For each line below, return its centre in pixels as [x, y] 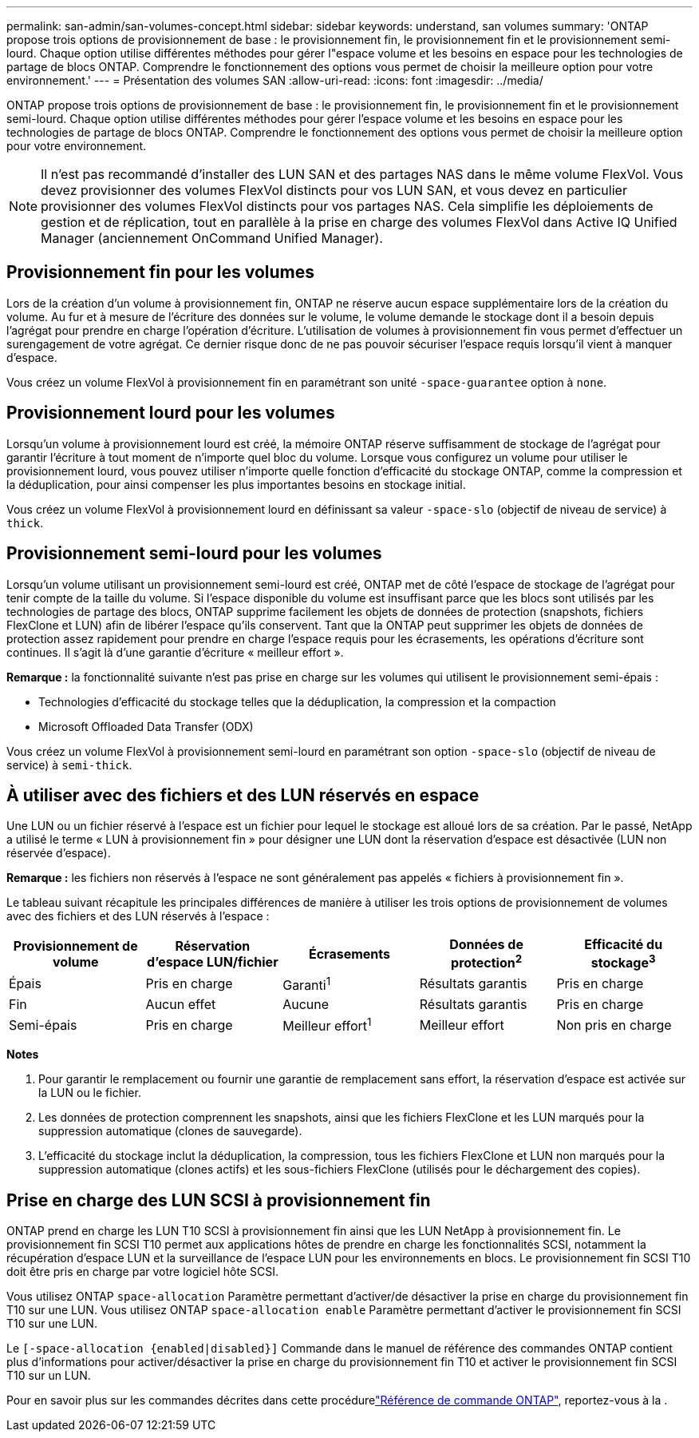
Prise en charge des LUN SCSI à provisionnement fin [219, 1200]
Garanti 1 [307, 984]
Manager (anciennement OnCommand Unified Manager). [212, 238]
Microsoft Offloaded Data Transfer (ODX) [146, 726]
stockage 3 [623, 962]
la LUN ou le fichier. [90, 1093]
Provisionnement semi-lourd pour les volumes [194, 554]
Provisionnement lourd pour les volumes [171, 413]
